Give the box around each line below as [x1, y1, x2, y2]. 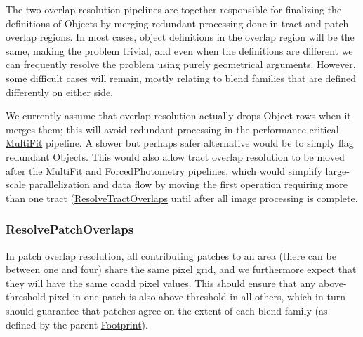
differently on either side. [6, 84, 113, 99]
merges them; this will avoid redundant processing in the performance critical [6, 121, 339, 136]
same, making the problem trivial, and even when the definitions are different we [6, 43, 353, 58]
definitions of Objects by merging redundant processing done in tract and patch [6, 15, 349, 30]
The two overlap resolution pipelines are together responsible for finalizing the [6, 2, 342, 16]
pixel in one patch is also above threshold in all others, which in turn [48, 289, 345, 304]
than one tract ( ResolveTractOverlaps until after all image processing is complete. [6, 190, 358, 205]
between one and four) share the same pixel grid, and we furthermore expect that [6, 262, 357, 277]
